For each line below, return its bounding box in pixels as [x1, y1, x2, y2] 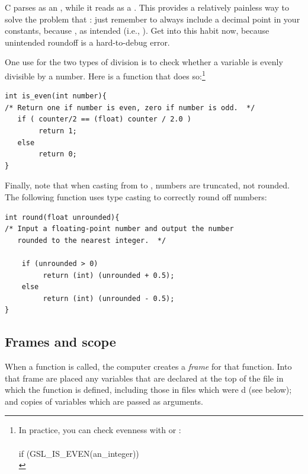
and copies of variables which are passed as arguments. [5, 395, 203, 407]
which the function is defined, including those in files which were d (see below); [5, 383, 292, 396]
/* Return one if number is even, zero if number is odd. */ [5, 103, 255, 112]
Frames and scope [5, 332, 116, 351]
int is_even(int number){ [5, 92, 107, 101]
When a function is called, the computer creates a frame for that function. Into [5, 360, 292, 373]
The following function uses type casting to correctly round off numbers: [5, 190, 267, 203]
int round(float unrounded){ [5, 213, 120, 222]
